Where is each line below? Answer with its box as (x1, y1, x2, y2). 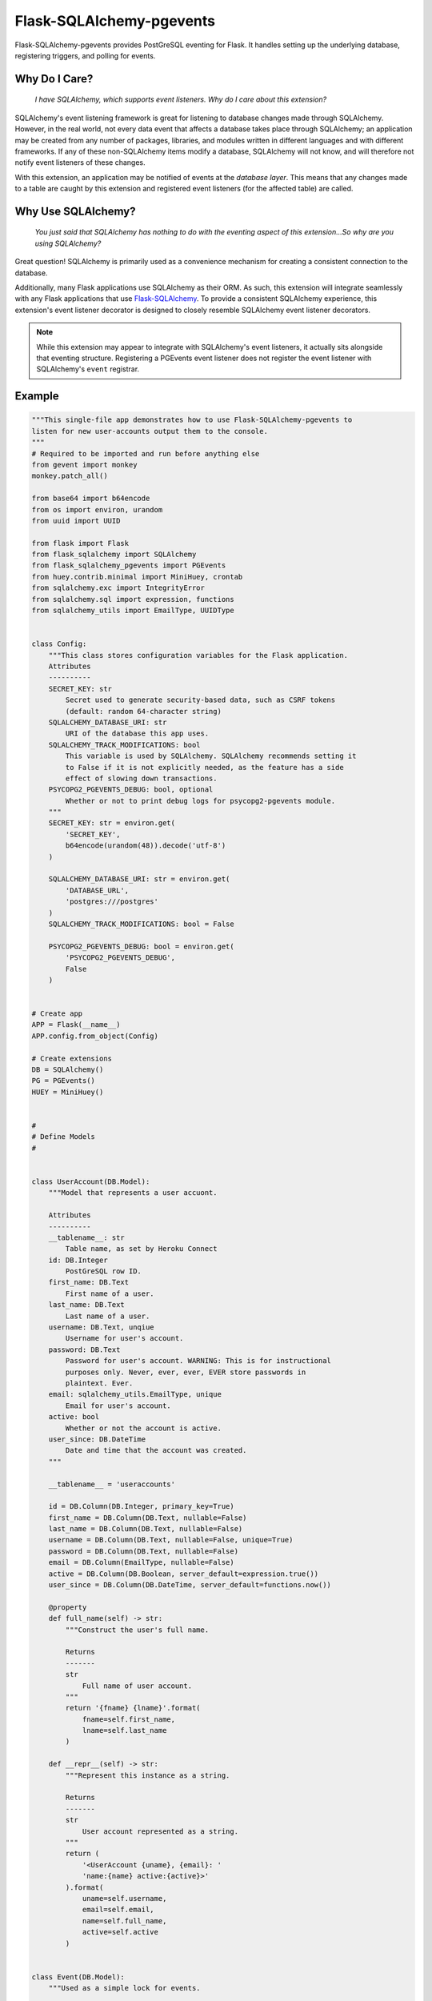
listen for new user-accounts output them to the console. (31, 427, 268, 435)
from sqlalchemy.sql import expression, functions (31, 595, 235, 604)
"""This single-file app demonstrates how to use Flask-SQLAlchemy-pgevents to (31, 415, 353, 424)
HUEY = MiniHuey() (31, 1087, 104, 1097)
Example (14, 389, 59, 403)
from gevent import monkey (31, 460, 138, 469)
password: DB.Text (48, 1345, 121, 1354)
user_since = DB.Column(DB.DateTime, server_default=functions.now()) (48, 1581, 332, 1590)
